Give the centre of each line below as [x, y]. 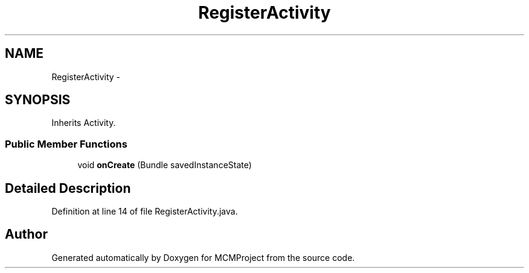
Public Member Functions [66, 144]
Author [26, 234]
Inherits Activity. [84, 123]
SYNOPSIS [38, 100]
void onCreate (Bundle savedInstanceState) [165, 165]
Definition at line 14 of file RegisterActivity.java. [145, 212]
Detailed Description [68, 188]
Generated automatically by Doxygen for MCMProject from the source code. [203, 257]
